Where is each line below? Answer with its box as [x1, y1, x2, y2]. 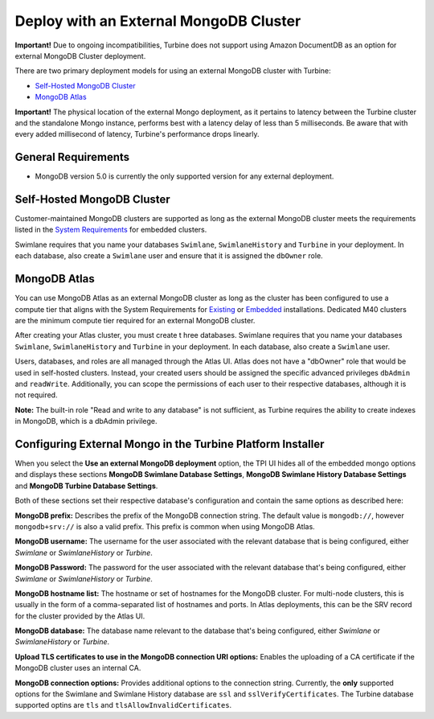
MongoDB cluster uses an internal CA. [14, 664, 141, 673]
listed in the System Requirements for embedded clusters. [14, 225, 207, 235]
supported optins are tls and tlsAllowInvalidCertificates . [14, 701, 232, 710]
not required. [14, 390, 58, 400]
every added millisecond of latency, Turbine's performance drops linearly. [14, 129, 260, 139]
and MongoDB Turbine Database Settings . [14, 481, 158, 491]
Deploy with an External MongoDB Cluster [14, 12, 301, 30]
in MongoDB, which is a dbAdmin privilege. [14, 417, 158, 426]
